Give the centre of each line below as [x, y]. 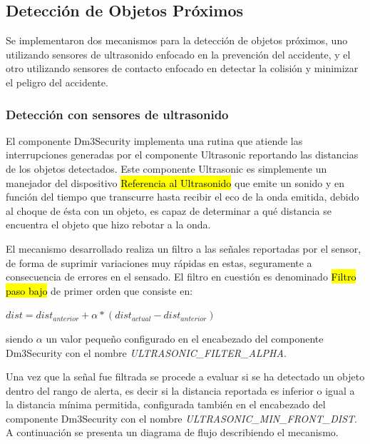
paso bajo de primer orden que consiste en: [99, 290]
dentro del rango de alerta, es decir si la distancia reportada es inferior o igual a [180, 390]
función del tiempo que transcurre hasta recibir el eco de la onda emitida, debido [183, 197]
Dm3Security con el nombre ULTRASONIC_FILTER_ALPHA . [146, 352]
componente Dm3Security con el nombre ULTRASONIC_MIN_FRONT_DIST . [181, 418]
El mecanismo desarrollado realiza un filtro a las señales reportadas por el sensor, [184, 248]
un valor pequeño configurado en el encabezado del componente [185, 338]
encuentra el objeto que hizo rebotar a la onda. [108, 224]
